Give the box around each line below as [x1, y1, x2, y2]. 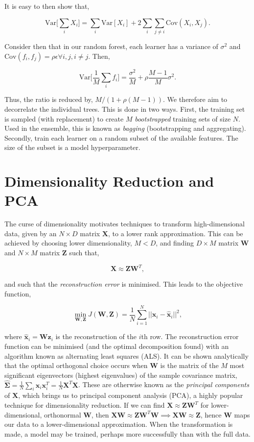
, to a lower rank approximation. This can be [108, 228, 243, 238]
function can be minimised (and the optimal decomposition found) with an [4, 341, 229, 351]
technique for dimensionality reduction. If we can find [4, 400, 165, 410]
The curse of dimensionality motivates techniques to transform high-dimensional [4, 219, 245, 229]
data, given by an [4, 228, 57, 238]
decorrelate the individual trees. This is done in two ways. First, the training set [4, 103, 245, 114]
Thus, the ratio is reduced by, [4, 94, 93, 104]
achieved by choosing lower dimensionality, [4, 238, 132, 248]
